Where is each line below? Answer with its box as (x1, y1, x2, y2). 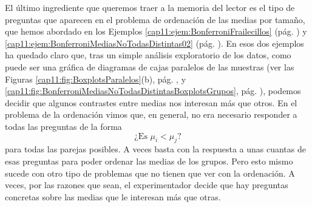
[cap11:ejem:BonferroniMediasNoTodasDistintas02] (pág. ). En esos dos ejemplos (5, 36, 304, 49)
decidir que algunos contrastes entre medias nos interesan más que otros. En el (5, 96, 297, 109)
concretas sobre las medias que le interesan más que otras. (5, 190, 221, 203)
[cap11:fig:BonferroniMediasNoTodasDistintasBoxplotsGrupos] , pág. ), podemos (5, 84, 301, 97)
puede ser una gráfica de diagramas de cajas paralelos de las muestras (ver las (5, 60, 294, 73)
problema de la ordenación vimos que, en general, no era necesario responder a (5, 108, 297, 121)
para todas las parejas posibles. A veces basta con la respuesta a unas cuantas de (5, 143, 306, 155)
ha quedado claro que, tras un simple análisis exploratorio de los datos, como (5, 49, 291, 61)
